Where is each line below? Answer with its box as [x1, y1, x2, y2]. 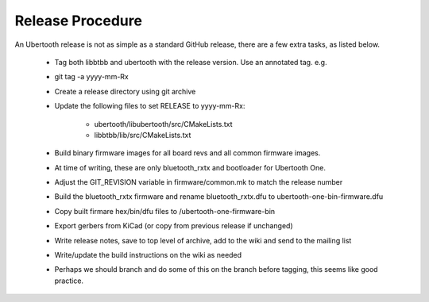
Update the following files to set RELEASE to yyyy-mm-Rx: [54, 101, 245, 111]
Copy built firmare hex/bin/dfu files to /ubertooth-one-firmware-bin [54, 206, 276, 216]
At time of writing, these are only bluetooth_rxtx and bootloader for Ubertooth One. [54, 162, 326, 172]
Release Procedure [14, 12, 143, 29]
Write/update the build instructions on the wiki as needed [54, 250, 242, 260]
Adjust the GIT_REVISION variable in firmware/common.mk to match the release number [54, 178, 343, 187]
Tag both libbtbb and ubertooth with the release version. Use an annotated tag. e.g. [54, 57, 327, 67]
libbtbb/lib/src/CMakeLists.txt [94, 130, 191, 140]
